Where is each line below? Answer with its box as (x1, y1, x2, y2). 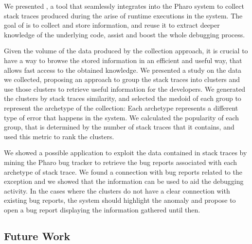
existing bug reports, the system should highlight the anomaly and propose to (4, 195, 236, 205)
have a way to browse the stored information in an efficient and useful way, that (4, 55, 242, 65)
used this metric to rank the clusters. (4, 131, 114, 141)
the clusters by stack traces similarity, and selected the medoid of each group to (4, 93, 241, 103)
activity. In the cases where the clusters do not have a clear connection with (4, 185, 230, 195)
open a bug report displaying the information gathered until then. (4, 204, 200, 214)
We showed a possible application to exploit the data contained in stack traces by (4, 147, 247, 158)
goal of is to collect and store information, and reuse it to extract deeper (4, 20, 220, 30)
